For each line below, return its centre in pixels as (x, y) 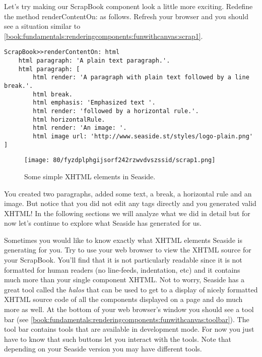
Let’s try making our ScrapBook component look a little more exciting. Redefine (128, 6)
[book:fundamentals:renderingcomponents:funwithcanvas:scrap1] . (104, 36)
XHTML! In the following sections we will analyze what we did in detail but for (127, 213)
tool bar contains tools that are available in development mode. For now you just (129, 329)
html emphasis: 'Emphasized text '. (94, 103)
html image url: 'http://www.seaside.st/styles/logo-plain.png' (143, 136)
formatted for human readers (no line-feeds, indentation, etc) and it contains (122, 269)
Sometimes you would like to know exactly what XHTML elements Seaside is (123, 240)
